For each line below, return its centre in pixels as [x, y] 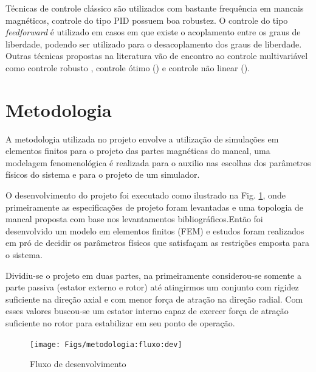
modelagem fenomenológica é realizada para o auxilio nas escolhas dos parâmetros [158, 162]
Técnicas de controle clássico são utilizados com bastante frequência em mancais [155, 8]
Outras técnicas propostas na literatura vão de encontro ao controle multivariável [157, 56]
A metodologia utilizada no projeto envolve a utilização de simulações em [142, 139]
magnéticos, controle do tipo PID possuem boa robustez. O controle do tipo [147, 20]
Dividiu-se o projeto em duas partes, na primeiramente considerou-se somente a [153, 275]
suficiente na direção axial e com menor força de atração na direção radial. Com [154, 299]
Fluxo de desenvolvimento [78, 364]
